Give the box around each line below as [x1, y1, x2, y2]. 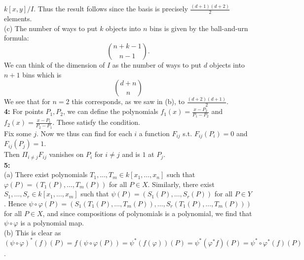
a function [139, 128, 170, 138]
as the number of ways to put [112, 59, 201, 70]
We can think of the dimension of [4, 59, 105, 70]
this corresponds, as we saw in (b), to [72, 96, 185, 107]
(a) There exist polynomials [4, 169, 88, 180]
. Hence [4, 198, 27, 208]
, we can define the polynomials [63, 106, 158, 116]
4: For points [4, 106, 43, 116]
